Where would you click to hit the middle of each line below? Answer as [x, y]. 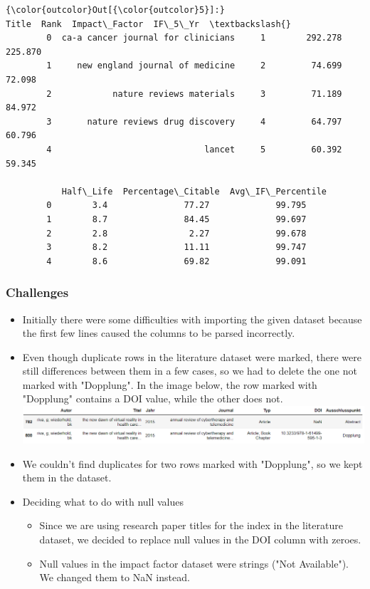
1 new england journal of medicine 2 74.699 [194, 66]
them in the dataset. [67, 478]
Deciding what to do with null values [103, 501]
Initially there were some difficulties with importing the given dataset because [192, 319]
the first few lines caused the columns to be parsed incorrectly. [159, 333]
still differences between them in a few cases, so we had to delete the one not [190, 371]
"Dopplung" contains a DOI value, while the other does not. [153, 398]
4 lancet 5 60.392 [194, 149]
